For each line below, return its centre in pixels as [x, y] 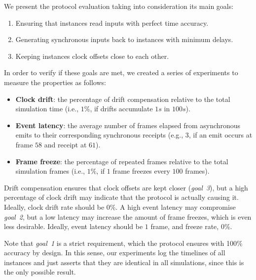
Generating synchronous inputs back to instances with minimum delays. [124, 39]
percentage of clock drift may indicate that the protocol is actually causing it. [121, 197]
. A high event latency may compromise [176, 207]
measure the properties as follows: [55, 82]
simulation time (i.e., [47, 109]
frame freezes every [141, 171]
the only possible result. [40, 272]
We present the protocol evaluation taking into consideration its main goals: [119, 6]
